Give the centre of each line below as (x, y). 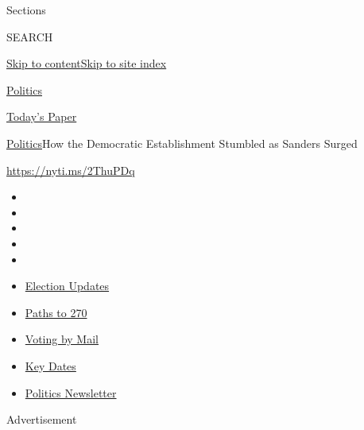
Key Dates (50, 365)
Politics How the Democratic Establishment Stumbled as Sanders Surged (182, 143)
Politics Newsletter (71, 392)
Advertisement (42, 419)
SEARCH (30, 36)
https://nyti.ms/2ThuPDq (71, 170)
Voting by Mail (62, 339)
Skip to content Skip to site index (87, 63)
